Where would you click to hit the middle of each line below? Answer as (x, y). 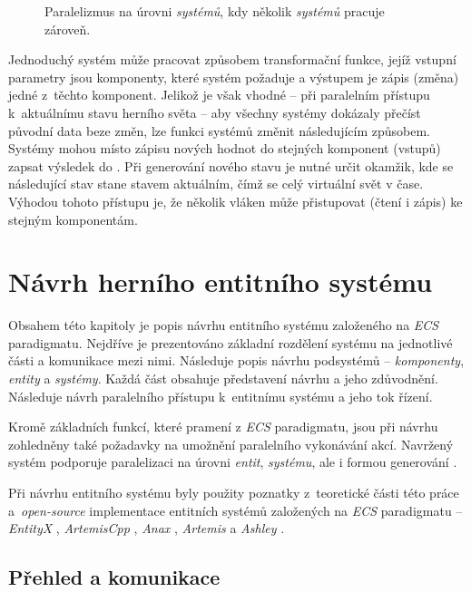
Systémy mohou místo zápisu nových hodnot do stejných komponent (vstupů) (225, 148)
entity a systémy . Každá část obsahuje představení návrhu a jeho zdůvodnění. (223, 378)
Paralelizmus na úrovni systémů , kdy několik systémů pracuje (215, 11)
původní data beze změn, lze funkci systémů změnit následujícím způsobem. (220, 130)
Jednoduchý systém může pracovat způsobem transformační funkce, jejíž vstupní (232, 59)
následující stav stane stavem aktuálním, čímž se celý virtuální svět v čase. (216, 184)
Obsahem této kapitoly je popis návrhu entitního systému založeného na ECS (224, 325)
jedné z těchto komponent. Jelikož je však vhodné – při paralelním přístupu (219, 95)
